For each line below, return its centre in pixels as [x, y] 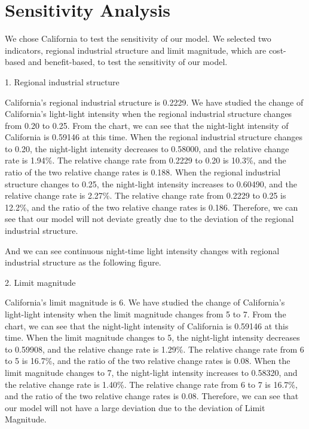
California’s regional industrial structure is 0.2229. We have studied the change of [154, 102]
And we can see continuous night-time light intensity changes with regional [142, 250]
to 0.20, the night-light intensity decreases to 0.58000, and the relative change [147, 148]
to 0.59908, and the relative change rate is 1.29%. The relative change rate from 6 [154, 349]
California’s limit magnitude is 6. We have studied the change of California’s [145, 302]
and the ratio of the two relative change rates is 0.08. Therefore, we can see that [152, 396]
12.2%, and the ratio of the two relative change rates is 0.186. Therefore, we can [152, 207]
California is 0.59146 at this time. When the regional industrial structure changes [154, 137]
